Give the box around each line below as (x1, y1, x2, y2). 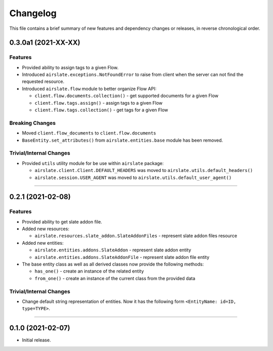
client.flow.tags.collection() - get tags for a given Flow (34, 107, 168, 113)
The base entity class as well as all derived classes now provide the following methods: (22, 261, 204, 267)
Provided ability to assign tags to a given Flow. (22, 64, 119, 70)
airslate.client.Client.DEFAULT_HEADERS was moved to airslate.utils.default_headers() (34, 167, 253, 173)
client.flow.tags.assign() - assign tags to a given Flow (34, 100, 163, 106)
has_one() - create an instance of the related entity (34, 268, 144, 274)
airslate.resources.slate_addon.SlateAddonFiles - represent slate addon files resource (34, 233, 238, 239)
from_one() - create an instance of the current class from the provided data (34, 275, 196, 281)
